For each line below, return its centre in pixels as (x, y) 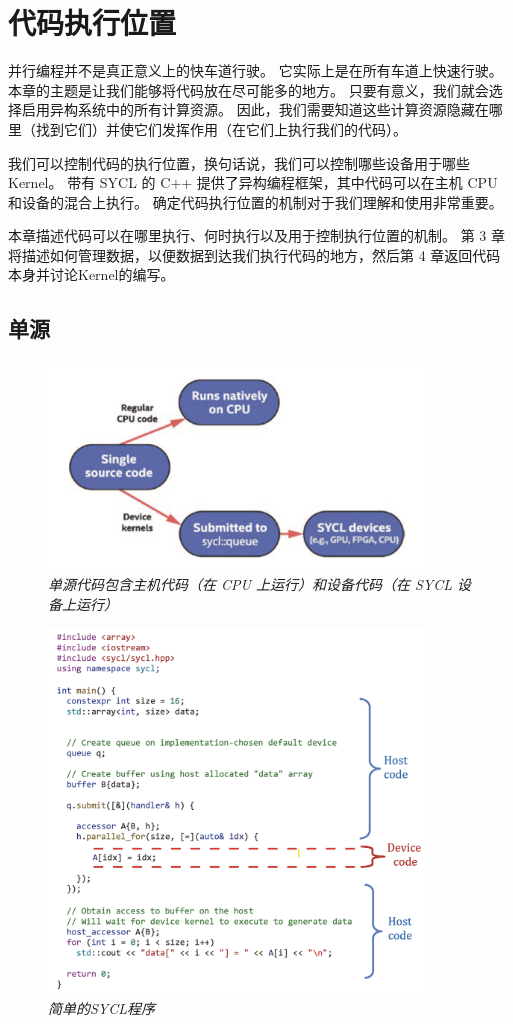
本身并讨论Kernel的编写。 (91, 274)
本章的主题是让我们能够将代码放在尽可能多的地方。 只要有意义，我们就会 (248, 89)
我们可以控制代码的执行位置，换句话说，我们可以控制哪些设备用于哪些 (239, 162)
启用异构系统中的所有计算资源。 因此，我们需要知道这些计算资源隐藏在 (255, 109)
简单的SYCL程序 (102, 1007)
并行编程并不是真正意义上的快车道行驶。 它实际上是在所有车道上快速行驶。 (255, 70)
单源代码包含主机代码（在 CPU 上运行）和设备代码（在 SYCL (250, 584)
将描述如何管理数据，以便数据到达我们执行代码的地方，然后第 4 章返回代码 (254, 254)
